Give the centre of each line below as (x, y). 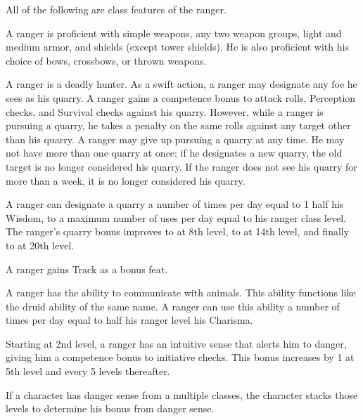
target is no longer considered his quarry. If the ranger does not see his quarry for (181, 166)
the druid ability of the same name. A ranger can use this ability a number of (173, 306)
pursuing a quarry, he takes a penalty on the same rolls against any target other (178, 125)
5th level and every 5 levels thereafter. (88, 371)
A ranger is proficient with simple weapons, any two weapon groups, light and (174, 33)
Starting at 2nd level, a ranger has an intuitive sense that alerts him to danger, (176, 343)
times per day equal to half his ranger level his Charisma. (129, 320)
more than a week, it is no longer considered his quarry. (126, 180)
